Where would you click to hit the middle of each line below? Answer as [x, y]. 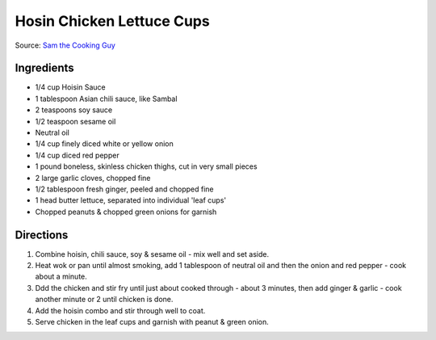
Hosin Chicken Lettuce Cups [112, 21]
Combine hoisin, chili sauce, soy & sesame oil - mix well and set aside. [152, 254]
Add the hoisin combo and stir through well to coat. [120, 310]
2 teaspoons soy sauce [74, 110]
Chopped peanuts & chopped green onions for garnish [126, 212]
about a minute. [61, 277]
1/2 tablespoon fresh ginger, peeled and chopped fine [124, 189]
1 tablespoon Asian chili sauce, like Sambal [106, 99]
